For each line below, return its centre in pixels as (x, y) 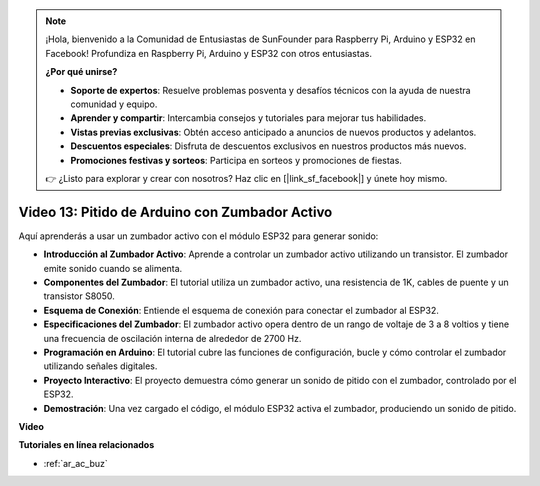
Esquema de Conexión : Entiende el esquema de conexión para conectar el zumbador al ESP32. (241, 310)
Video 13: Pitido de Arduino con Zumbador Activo (175, 211)
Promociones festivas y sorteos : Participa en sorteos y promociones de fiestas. (236, 160)
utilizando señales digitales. (100, 366)
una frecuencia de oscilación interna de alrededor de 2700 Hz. (172, 338)
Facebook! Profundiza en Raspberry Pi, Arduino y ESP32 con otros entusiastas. (208, 53)
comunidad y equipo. (114, 104)
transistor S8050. (79, 296)
